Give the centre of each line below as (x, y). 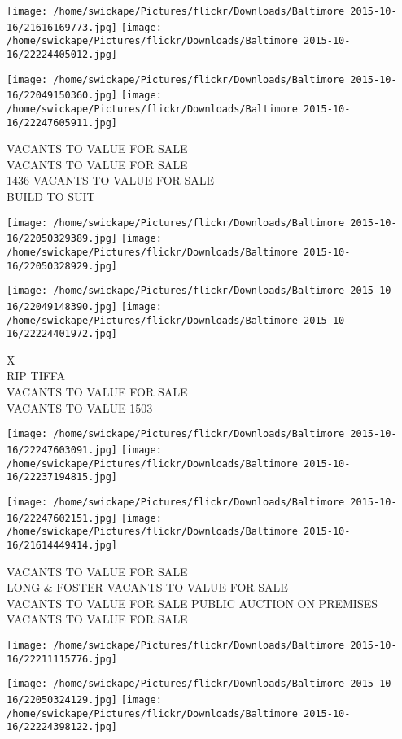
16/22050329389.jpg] (62, 239)
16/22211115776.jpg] (62, 659)
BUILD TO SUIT (51, 197)
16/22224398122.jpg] (62, 727)
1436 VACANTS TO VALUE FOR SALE (111, 180)
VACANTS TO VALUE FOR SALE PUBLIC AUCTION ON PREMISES (192, 603)
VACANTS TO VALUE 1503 (80, 407)
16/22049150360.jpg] (62, 96)
